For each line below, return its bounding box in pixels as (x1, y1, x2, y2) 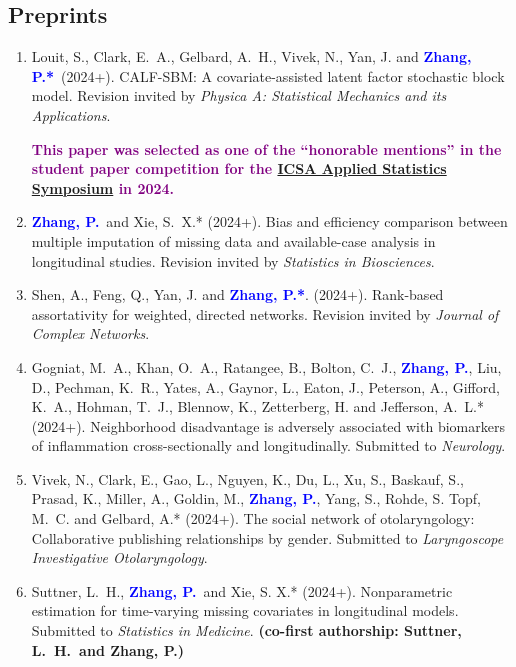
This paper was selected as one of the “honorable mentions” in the (31, 138, 502, 159)
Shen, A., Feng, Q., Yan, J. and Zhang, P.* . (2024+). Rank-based (31, 284, 444, 305)
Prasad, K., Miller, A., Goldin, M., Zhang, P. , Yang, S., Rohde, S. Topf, (31, 488, 481, 509)
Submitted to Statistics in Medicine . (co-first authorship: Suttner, (31, 620, 462, 641)
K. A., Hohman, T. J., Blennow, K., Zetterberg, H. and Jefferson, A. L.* (31, 396, 484, 417)
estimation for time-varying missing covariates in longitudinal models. (31, 600, 459, 621)
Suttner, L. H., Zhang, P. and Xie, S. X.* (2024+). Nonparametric (31, 580, 453, 601)
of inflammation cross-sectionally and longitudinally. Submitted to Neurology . (31, 435, 506, 456)
